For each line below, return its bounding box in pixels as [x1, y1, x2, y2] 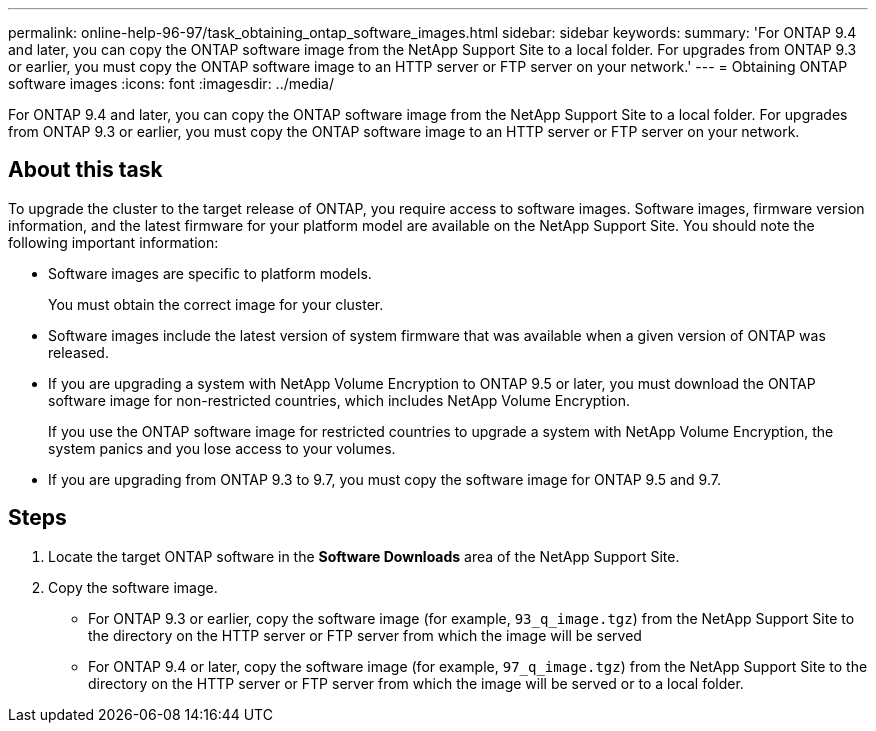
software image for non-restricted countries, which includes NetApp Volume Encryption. [48, 391, 631, 409]
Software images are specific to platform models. [48, 264, 372, 282]
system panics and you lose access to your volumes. [48, 439, 396, 457]
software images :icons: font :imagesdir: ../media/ [8, 75, 335, 92]
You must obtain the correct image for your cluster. [48, 295, 384, 313]
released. [48, 343, 109, 361]
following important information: [8, 233, 219, 251]
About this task [8, 157, 163, 183]
